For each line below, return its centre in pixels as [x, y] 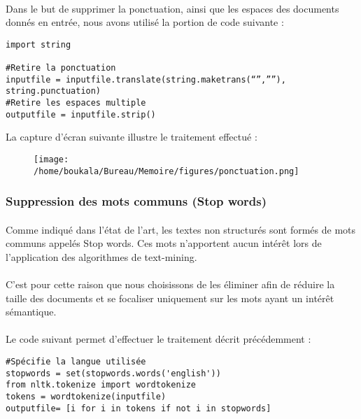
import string [38, 44]
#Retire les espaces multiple [76, 103]
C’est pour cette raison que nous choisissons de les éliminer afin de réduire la [170, 284]
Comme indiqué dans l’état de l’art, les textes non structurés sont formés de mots [181, 229]
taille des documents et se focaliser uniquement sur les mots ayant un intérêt [170, 298]
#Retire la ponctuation [61, 68]
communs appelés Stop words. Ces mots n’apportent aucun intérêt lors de [164, 243]
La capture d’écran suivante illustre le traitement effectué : [132, 137]
